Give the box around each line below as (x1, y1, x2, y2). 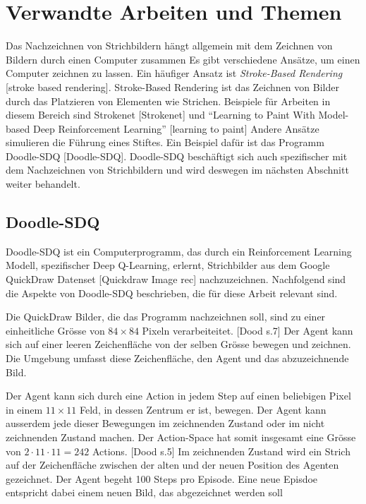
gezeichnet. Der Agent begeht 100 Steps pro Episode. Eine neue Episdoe (6, 471, 318, 486)
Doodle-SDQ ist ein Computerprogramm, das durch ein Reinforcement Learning (6, 244, 352, 258)
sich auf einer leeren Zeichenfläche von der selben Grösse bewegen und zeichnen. (6, 337, 351, 352)
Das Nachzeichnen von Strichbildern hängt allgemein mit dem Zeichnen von (6, 38, 333, 53)
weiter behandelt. (6, 176, 80, 191)
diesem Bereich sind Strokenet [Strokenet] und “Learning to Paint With (6, 107, 315, 122)
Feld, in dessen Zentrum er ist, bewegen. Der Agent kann (80, 402, 327, 416)
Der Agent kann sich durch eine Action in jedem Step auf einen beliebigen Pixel (6, 388, 351, 403)
